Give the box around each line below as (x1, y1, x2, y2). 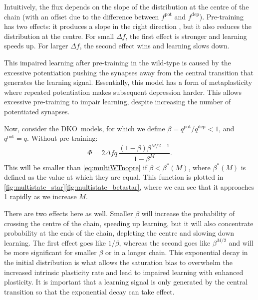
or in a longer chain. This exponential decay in (105, 247, 248, 258)
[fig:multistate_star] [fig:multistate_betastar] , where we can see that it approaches (4, 181, 255, 192)
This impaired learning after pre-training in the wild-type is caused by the (4, 57, 231, 67)
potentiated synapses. (4, 106, 70, 116)
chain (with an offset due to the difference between (4, 11, 159, 21)
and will (229, 237, 254, 248)
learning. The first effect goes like (4, 237, 106, 248)
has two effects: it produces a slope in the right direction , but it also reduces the (4, 21, 252, 31)
